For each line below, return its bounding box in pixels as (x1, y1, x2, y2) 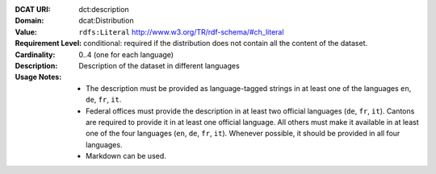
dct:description (78, 5, 129, 14)
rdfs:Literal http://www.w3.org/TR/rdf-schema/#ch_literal (78, 27, 284, 36)
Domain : (15, 16, 44, 26)
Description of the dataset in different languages (78, 60, 240, 70)
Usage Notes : (15, 72, 62, 82)
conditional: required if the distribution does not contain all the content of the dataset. (83, 39, 367, 48)
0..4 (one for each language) (78, 49, 174, 60)
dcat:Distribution (78, 16, 134, 26)
